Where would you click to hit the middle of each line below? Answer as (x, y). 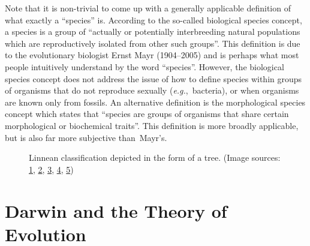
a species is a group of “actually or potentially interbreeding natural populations (153, 31)
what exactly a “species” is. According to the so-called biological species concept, (154, 19)
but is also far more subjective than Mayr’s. (86, 137)
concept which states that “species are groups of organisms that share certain (147, 114)
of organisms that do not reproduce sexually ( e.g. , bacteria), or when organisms (152, 90)
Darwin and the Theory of (116, 210)
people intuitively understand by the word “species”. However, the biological (145, 66)
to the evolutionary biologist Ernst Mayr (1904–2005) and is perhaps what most (152, 55)
